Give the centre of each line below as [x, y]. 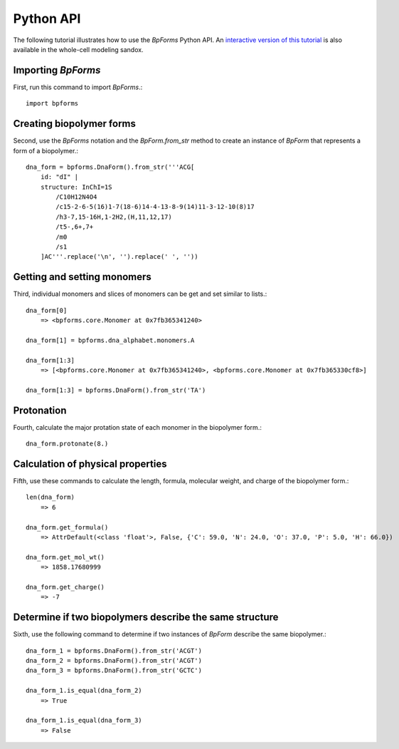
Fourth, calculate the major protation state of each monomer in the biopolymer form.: [138, 427]
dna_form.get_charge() [65, 587]
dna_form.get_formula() [67, 527]
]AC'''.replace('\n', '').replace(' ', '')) [119, 257]
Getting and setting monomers [83, 277]
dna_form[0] [47, 310]
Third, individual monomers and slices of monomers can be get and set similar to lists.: [140, 294]
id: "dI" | [59, 177]
